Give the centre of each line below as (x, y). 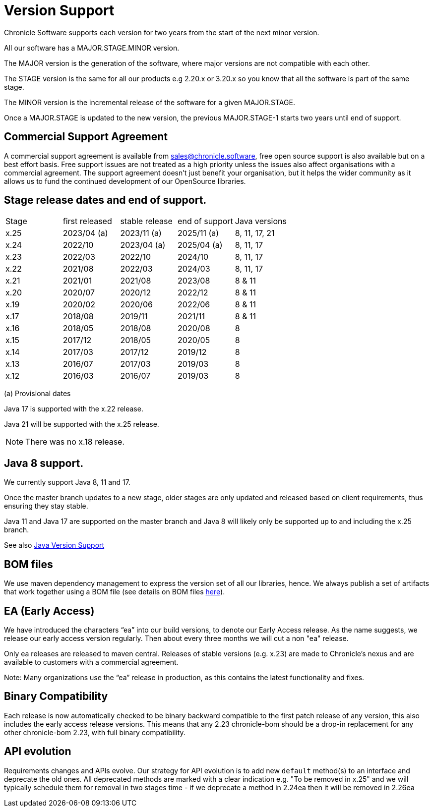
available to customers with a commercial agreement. (91, 662)
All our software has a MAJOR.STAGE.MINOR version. (92, 48)
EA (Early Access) (49, 611)
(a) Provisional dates (37, 394)
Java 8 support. (44, 463)
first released (87, 221)
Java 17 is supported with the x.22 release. (74, 409)
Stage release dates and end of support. (105, 200)
